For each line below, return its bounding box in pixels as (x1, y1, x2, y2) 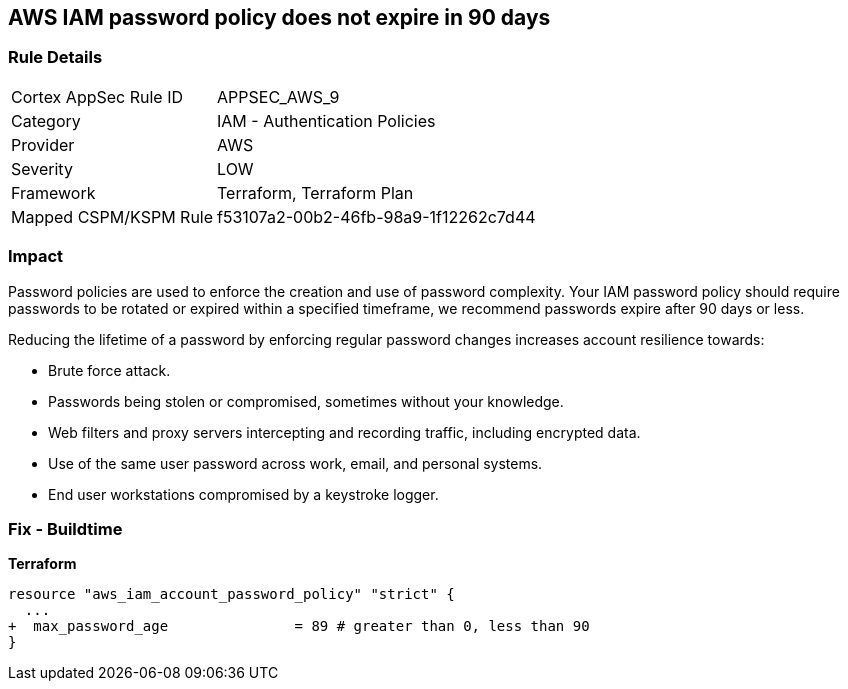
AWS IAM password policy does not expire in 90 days (8, 5, 551, 30)
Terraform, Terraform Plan (217, 182, 414, 203)
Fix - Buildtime (8, 518, 123, 539)
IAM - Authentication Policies (217, 110, 436, 131)
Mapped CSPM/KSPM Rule (11, 206, 214, 227)
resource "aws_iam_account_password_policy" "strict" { (8, 586, 455, 603)
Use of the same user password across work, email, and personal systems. (48, 454, 543, 472)
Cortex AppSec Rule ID (11, 86, 184, 107)
